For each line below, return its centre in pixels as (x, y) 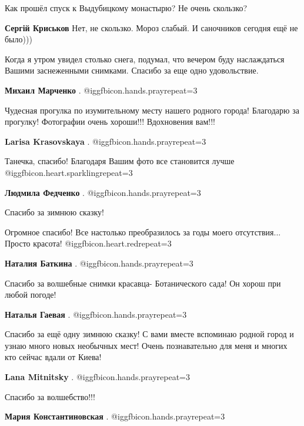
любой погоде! (31, 294)
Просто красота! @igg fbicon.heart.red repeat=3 (88, 243)
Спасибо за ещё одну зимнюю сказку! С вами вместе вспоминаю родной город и (149, 334)
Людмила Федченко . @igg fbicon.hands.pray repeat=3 (103, 192)
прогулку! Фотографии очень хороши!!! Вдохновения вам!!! (110, 122)
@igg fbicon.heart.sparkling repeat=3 (69, 172)
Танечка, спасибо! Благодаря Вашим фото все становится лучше (120, 161)
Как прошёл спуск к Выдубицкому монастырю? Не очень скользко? (126, 8)
